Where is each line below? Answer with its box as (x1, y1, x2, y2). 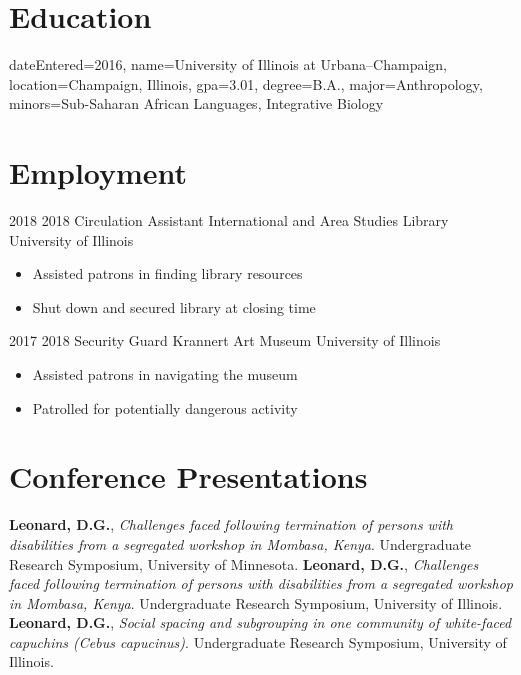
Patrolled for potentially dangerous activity (32, 397, 298, 418)
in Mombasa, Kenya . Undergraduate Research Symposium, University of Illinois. (9, 592, 503, 613)
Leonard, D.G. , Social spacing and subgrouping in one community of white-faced (9, 612, 512, 633)
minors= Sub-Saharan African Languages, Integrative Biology (9, 93, 384, 114)
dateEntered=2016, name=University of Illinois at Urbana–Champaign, (9, 54, 448, 75)
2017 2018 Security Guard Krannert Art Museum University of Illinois (9, 330, 441, 351)
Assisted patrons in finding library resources (32, 263, 303, 284)
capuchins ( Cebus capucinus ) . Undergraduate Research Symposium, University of (9, 631, 507, 652)
